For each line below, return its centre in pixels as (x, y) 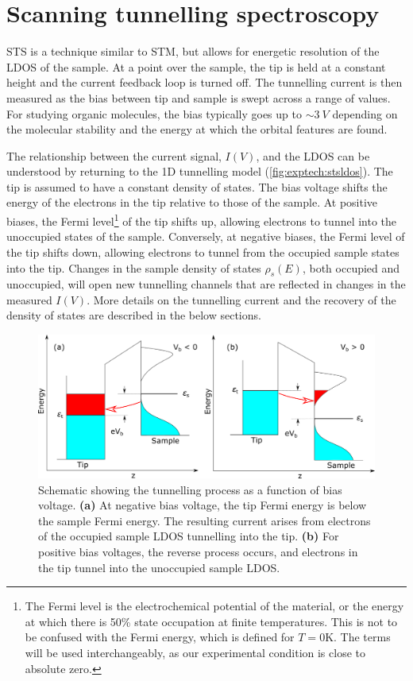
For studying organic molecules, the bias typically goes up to (154, 113)
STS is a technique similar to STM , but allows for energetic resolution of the (193, 51)
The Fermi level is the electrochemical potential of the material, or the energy (214, 606)
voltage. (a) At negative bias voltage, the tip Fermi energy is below (203, 505)
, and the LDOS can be (313, 155)
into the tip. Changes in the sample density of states (134, 267)
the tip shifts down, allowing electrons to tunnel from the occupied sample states (203, 252)
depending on (365, 113)
